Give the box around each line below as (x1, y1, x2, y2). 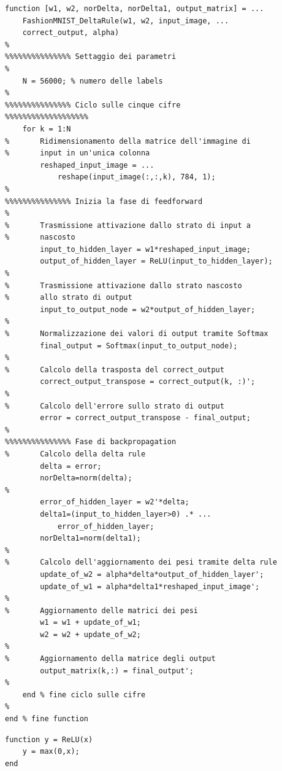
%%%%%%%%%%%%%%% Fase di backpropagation (5, 437, 177, 447)
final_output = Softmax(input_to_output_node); (40, 341, 238, 350)
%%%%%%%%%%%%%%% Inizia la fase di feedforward (5, 197, 203, 206)
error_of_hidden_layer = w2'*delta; (40, 498, 189, 507)
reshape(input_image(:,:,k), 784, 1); (57, 173, 216, 182)
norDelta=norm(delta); (40, 474, 132, 483)
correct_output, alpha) (22, 28, 120, 37)
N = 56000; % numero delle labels (22, 76, 163, 85)
